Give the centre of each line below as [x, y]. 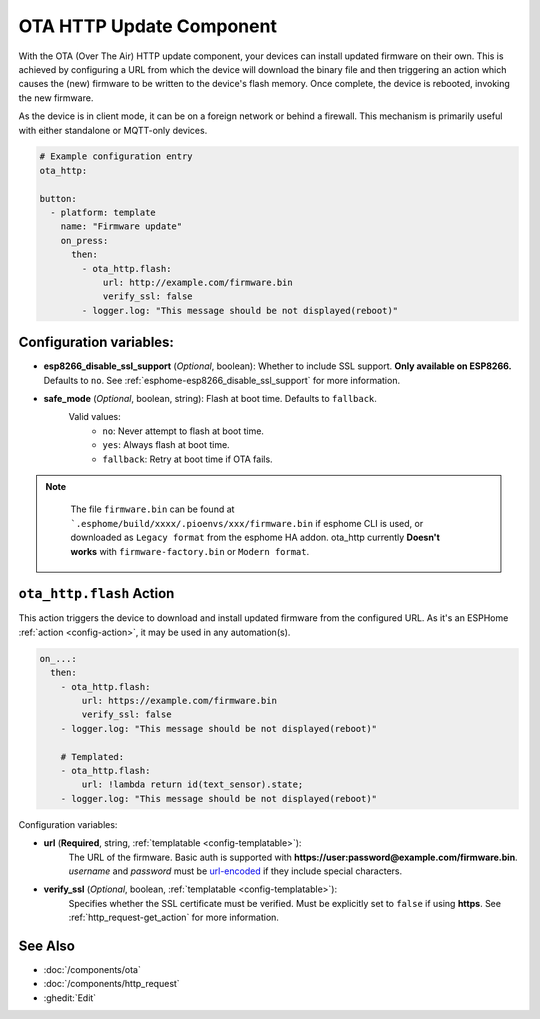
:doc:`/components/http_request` [111, 984]
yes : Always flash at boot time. [166, 445]
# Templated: [92, 756]
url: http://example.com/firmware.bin [198, 282]
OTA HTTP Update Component [147, 26]
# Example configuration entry [116, 156]
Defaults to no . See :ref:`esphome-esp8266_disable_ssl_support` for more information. [221, 380]
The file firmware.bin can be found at [152, 509]
